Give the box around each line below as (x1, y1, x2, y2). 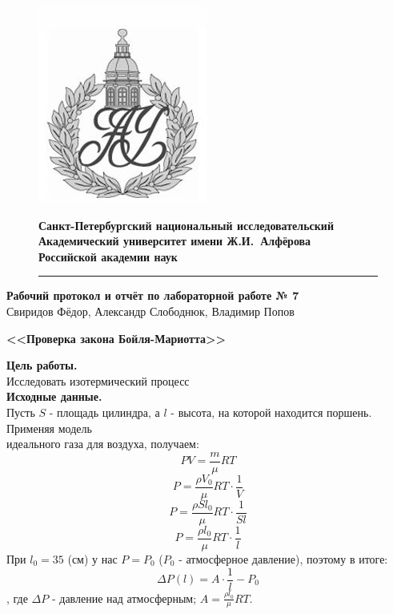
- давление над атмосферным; (51, 589, 197, 606)
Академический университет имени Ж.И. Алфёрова (38, 232, 311, 249)
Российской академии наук (38, 248, 178, 265)
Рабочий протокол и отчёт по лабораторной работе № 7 (6, 287, 299, 304)
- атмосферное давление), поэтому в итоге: (178, 550, 388, 567)
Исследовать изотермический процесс (6, 372, 190, 389)
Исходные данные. (6, 388, 102, 405)
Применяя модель (6, 419, 92, 436)
